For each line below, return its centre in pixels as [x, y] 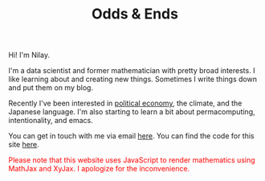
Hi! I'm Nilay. [29, 55]
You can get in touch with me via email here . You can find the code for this [131, 136]
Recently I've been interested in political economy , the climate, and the [125, 103]
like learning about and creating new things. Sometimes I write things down [132, 79]
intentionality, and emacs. [51, 121]
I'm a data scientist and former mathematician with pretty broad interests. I [132, 71]
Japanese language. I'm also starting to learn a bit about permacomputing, [132, 112]
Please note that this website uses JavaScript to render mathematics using [132, 160]
